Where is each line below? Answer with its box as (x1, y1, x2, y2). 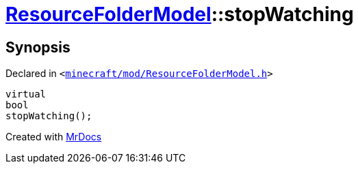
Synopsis (5, 38, 71, 56)
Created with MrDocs (5, 131, 102, 143)
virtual (5, 89, 47, 100)
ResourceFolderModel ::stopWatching (5, 3, 354, 26)
